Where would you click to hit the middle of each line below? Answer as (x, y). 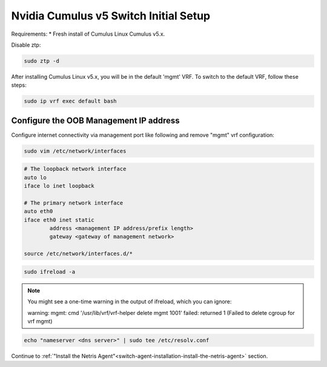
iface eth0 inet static (59, 220)
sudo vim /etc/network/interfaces (75, 151)
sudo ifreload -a (50, 272)
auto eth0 (38, 211)
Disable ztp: (26, 45)
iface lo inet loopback (59, 186)
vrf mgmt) (40, 321)
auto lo (35, 177)
